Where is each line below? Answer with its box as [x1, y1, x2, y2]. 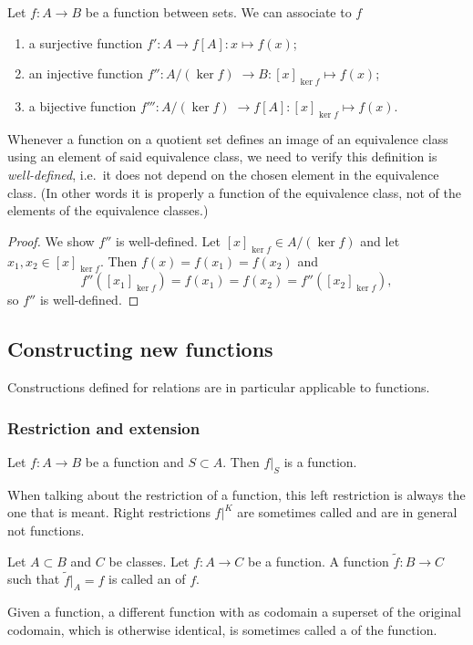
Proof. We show [7, 231, 95, 250]
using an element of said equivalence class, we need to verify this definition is [7, 147, 437, 166]
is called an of [108, 569, 186, 588]
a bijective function [28, 96, 137, 115]
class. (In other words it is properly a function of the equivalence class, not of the [7, 182, 461, 202]
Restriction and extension [7, 416, 201, 439]
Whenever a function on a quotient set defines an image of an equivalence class [7, 129, 448, 148]
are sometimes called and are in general [237, 503, 458, 522]
